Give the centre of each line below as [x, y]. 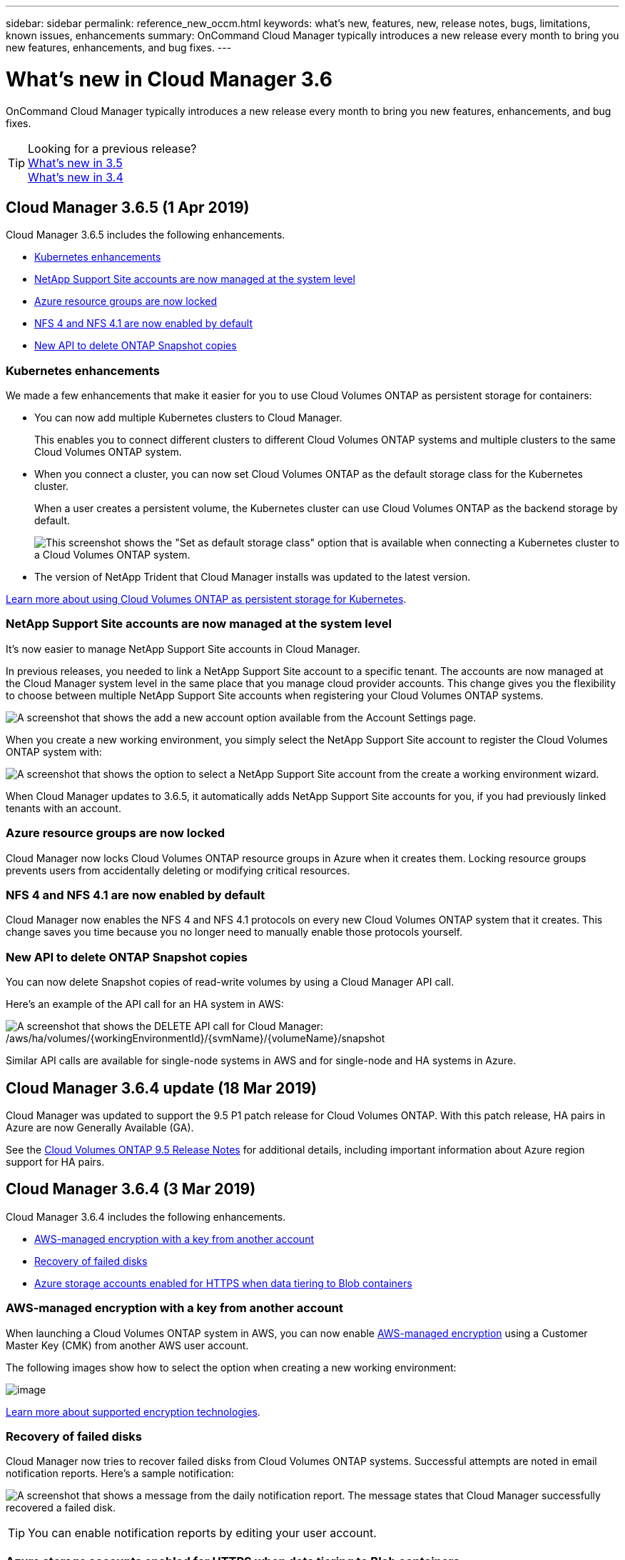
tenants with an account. [63, 808]
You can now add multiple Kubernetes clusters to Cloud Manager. [188, 418]
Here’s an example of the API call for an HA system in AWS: [145, 1004]
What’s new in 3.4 [76, 177]
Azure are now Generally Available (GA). [100, 1127]
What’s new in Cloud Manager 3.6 [169, 79]
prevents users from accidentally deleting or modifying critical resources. [178, 870]
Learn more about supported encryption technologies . [133, 1411]
